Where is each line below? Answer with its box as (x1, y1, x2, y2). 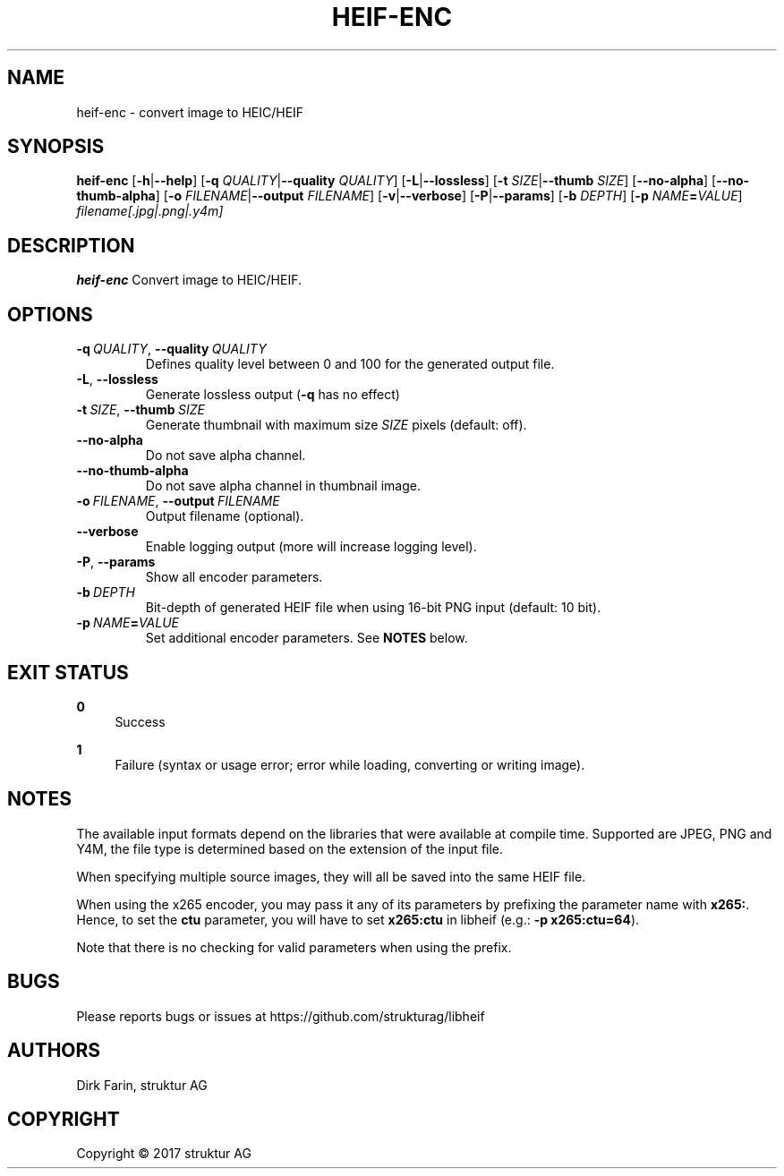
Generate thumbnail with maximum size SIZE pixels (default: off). (145, 417, 527, 433)
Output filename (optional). (145, 508, 304, 524)
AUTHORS (7, 1039, 101, 1062)
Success (115, 713, 166, 729)
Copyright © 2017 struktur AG (76, 1146, 251, 1162)
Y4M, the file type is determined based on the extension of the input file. (76, 840, 504, 856)
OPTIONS (7, 303, 93, 326)
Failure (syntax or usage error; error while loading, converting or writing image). (115, 756, 585, 772)
